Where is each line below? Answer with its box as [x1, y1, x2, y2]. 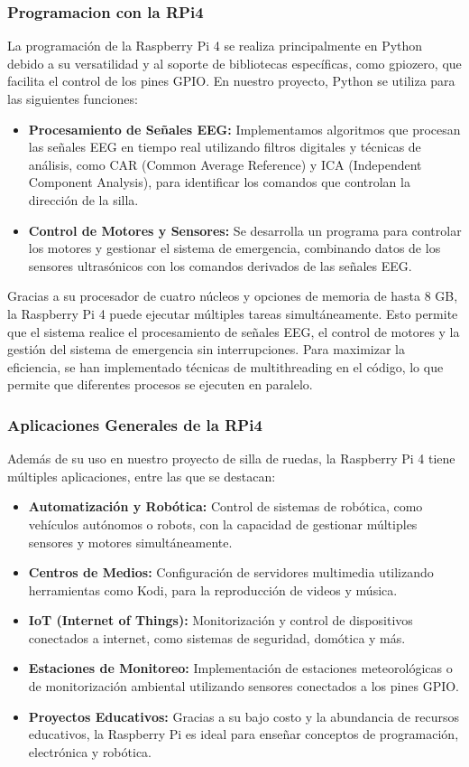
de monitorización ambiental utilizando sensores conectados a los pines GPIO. [28, 677, 459, 696]
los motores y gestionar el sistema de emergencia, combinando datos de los [28, 239, 441, 257]
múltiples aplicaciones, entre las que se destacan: [7, 466, 276, 485]
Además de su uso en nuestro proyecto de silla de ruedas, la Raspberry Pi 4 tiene [7, 449, 455, 468]
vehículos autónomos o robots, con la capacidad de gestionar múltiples [28, 514, 418, 533]
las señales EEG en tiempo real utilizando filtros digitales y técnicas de [28, 137, 421, 156]
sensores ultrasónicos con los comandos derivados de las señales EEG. [28, 256, 412, 275]
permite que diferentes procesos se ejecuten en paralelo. [7, 375, 313, 394]
